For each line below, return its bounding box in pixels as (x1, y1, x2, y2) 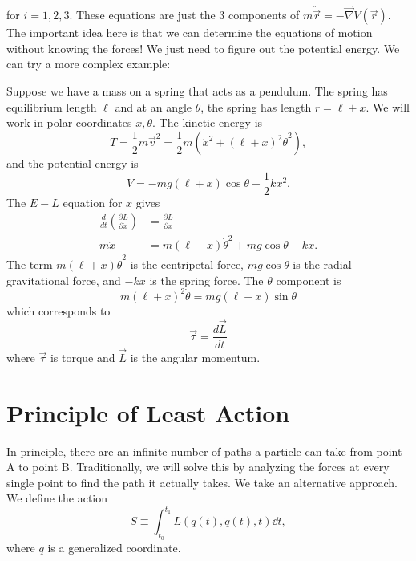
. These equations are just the (69, 6, 216, 23)
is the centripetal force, (130, 256, 244, 272)
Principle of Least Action (6, 396, 290, 429)
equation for (63, 193, 123, 210)
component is (276, 271, 341, 288)
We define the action (6, 490, 107, 506)
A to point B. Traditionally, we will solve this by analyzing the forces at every (6, 458, 390, 475)
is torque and (50, 348, 115, 365)
